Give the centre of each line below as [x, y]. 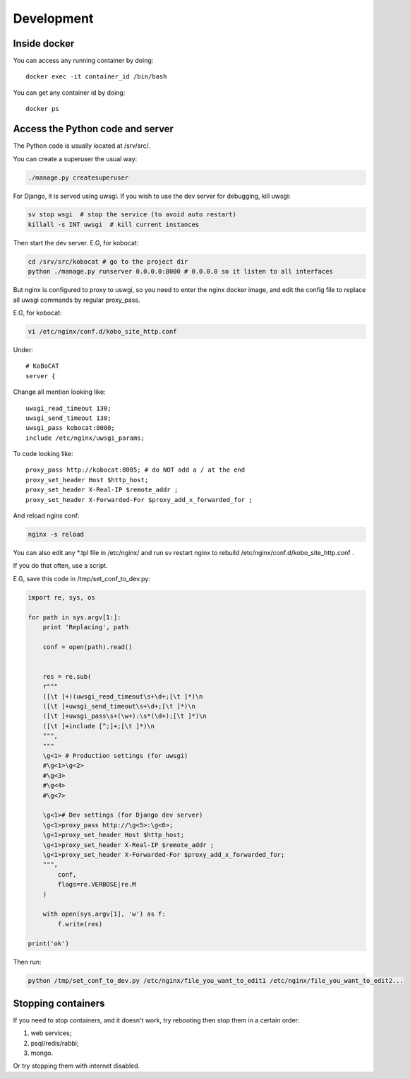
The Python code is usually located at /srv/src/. [82, 146]
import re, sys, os [61, 597]
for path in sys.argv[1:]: [74, 617]
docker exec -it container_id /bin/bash [96, 77]
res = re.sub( [67, 676]
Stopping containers [59, 1003]
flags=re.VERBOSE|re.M [97, 885]
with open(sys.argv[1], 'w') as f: [104, 914]
